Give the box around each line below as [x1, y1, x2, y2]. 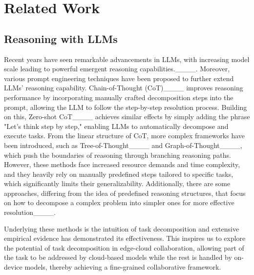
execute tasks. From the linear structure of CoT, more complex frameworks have [4, 130, 245, 141]
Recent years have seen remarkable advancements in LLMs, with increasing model [4, 54, 250, 64]
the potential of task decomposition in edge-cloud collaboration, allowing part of [4, 242, 244, 253]
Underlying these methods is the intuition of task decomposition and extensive [4, 223, 239, 233]
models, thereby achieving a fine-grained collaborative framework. [24, 262, 221, 272]
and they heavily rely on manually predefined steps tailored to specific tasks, [4, 169, 233, 179]
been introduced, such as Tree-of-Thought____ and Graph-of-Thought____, [4, 140, 242, 150]
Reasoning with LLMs [4, 31, 118, 46]
